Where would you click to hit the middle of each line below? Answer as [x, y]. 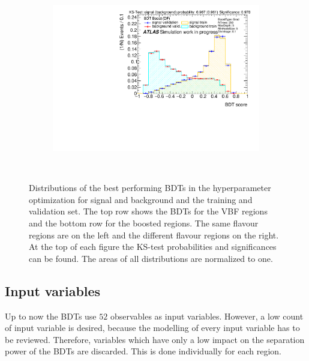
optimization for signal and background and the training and [141, 199]
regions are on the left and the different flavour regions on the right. [154, 235]
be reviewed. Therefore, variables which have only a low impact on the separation [155, 339]
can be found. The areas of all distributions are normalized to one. [151, 258]
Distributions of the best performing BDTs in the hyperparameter [150, 188]
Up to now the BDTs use [51, 316]
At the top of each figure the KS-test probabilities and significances [153, 247]
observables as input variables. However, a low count [207, 316]
